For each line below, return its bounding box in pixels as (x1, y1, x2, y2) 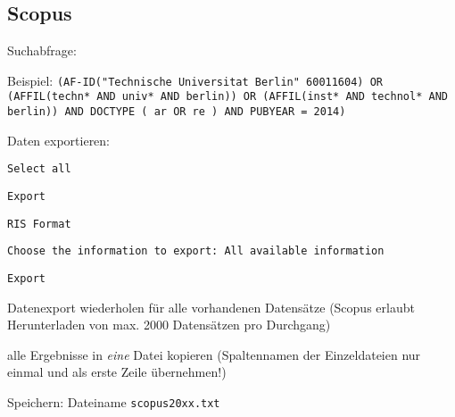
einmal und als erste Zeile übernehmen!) (7, 363, 227, 381)
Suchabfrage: (7, 41, 77, 60)
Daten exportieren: (7, 130, 111, 149)
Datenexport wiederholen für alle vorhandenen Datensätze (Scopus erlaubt (7, 297, 415, 316)
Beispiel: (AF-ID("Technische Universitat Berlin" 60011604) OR (7, 71, 383, 89)
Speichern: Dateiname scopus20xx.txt (7, 393, 220, 412)
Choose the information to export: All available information (7, 245, 385, 258)
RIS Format (7, 217, 71, 230)
